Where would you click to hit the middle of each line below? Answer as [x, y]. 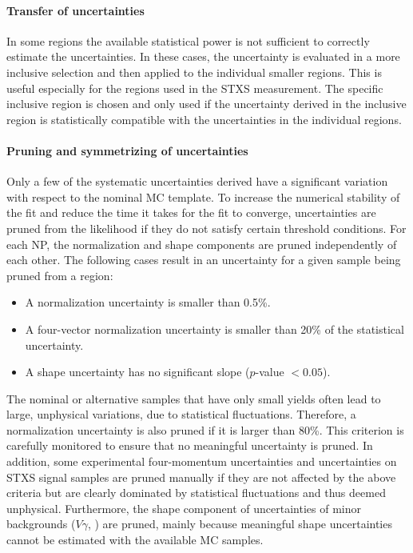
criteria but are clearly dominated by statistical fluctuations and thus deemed [196, 493]
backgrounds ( [41, 524]
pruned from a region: [60, 275]
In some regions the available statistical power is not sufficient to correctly [188, 40]
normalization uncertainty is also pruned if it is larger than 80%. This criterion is [205, 429]
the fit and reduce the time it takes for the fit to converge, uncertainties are [191, 212]
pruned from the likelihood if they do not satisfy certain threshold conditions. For [206, 228]
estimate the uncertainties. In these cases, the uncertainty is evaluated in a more [203, 56]
